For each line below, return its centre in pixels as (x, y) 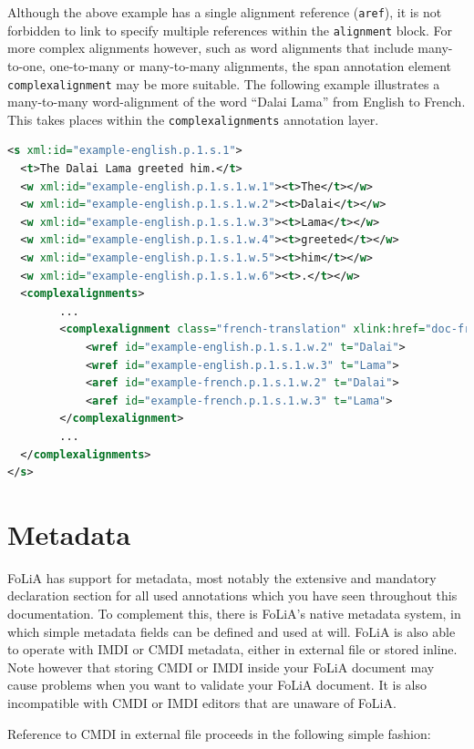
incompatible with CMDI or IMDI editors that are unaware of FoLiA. (202, 702)
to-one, (26, 65)
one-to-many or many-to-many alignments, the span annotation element (251, 65)
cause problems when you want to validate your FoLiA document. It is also (217, 685)
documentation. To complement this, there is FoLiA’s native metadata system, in (234, 613)
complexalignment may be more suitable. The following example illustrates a (224, 83)
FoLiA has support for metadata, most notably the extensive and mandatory (222, 577)
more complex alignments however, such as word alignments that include (211, 48)
